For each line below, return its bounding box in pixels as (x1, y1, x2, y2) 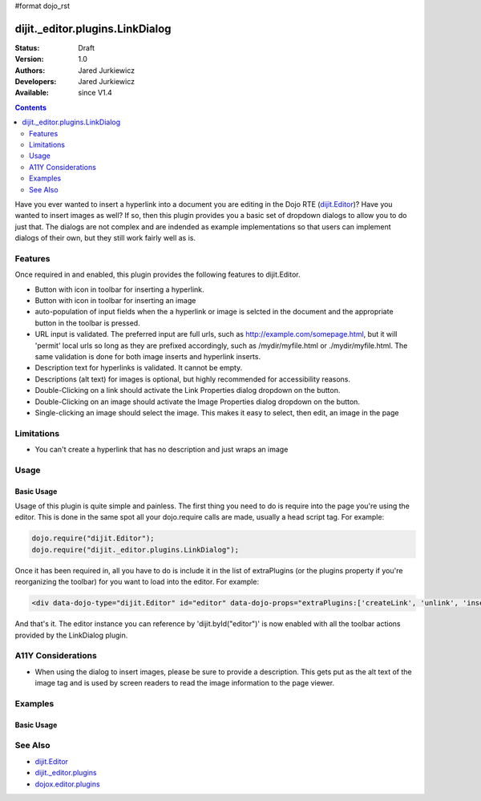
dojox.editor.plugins (34, 779, 100, 789)
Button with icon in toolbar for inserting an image (34, 296, 196, 305)
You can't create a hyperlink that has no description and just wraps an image (34, 445, 289, 455)
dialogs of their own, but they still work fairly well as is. (14, 233, 196, 243)
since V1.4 (78, 88, 112, 98)
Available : (14, 88, 50, 98)
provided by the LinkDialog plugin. (14, 630, 128, 640)
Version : (14, 55, 44, 64)
